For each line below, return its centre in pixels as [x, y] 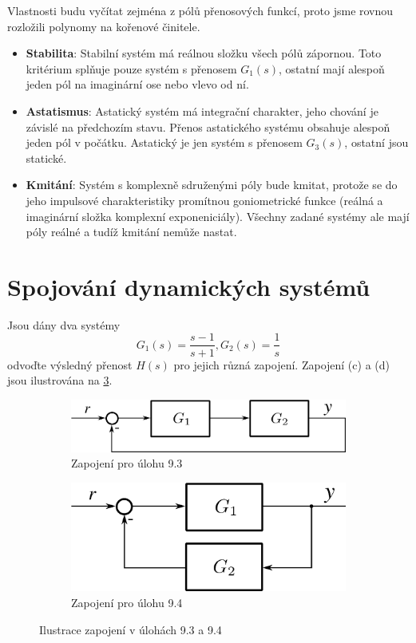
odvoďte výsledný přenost [70, 364]
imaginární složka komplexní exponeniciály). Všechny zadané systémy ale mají [218, 216]
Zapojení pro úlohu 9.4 [127, 603]
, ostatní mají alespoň [331, 68]
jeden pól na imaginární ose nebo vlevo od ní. [137, 84]
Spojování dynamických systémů [189, 286]
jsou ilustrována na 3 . [60, 380]
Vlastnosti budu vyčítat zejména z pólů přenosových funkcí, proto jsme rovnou [200, 10]
